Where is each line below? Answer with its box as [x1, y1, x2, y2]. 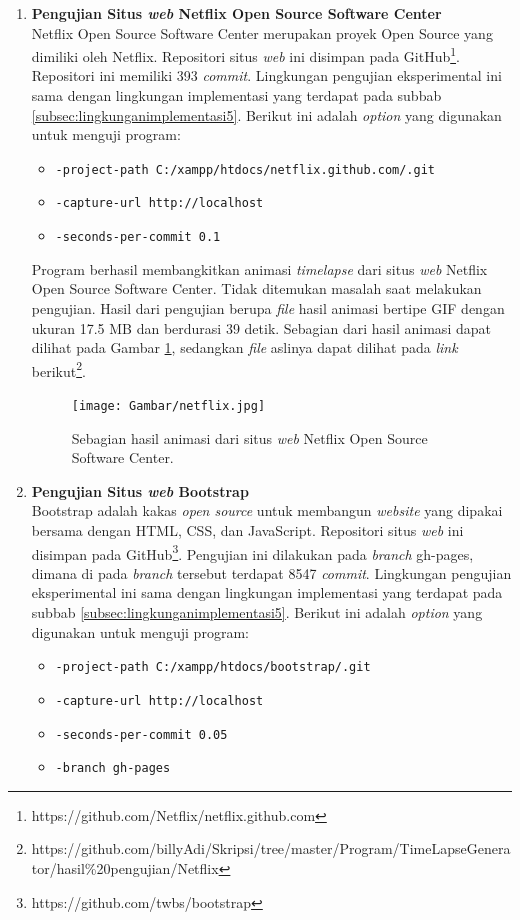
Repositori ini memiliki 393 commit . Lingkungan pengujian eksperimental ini [31, 65, 502, 86]
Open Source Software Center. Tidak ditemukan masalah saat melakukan [31, 278, 482, 299]
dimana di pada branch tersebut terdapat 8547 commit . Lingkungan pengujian [31, 562, 512, 583]
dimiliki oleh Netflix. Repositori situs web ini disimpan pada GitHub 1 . [31, 43, 460, 66]
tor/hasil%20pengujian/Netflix [31, 858, 219, 879]
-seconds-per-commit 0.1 [55, 230, 221, 245]
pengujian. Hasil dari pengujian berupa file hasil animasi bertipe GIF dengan [31, 297, 505, 318]
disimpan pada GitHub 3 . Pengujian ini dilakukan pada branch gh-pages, [31, 540, 474, 564]
